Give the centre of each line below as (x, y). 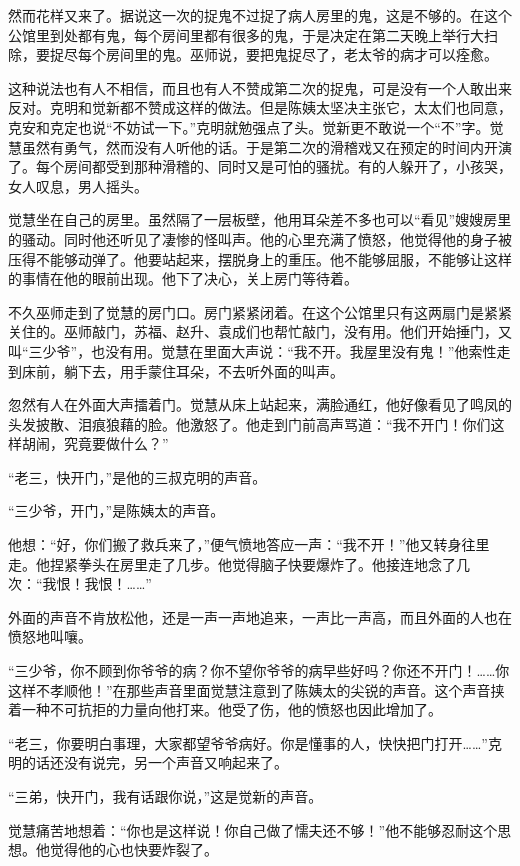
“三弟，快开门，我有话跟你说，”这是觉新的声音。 (165, 796)
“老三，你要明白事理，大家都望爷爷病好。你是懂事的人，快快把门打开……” (248, 742)
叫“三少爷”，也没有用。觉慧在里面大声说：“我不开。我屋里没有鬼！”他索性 (252, 350)
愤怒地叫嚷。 (50, 636)
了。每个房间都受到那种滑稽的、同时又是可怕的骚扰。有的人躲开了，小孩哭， (260, 166)
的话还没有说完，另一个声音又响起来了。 (154, 762)
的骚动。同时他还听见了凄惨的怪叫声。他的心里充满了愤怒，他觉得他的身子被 (260, 238)
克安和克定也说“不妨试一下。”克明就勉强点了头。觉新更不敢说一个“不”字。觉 (256, 126)
